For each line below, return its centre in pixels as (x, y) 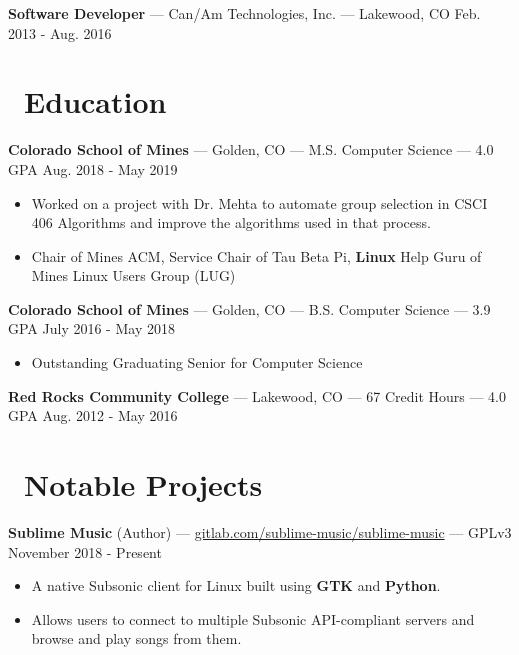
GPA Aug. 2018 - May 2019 (93, 168)
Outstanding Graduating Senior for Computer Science (197, 362)
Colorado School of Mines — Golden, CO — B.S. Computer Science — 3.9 (249, 308)
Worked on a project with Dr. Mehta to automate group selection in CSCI (259, 202)
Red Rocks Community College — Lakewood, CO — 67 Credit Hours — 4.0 (257, 395)
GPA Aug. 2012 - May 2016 (93, 415)
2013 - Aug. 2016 (60, 32)
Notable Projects (143, 484)
